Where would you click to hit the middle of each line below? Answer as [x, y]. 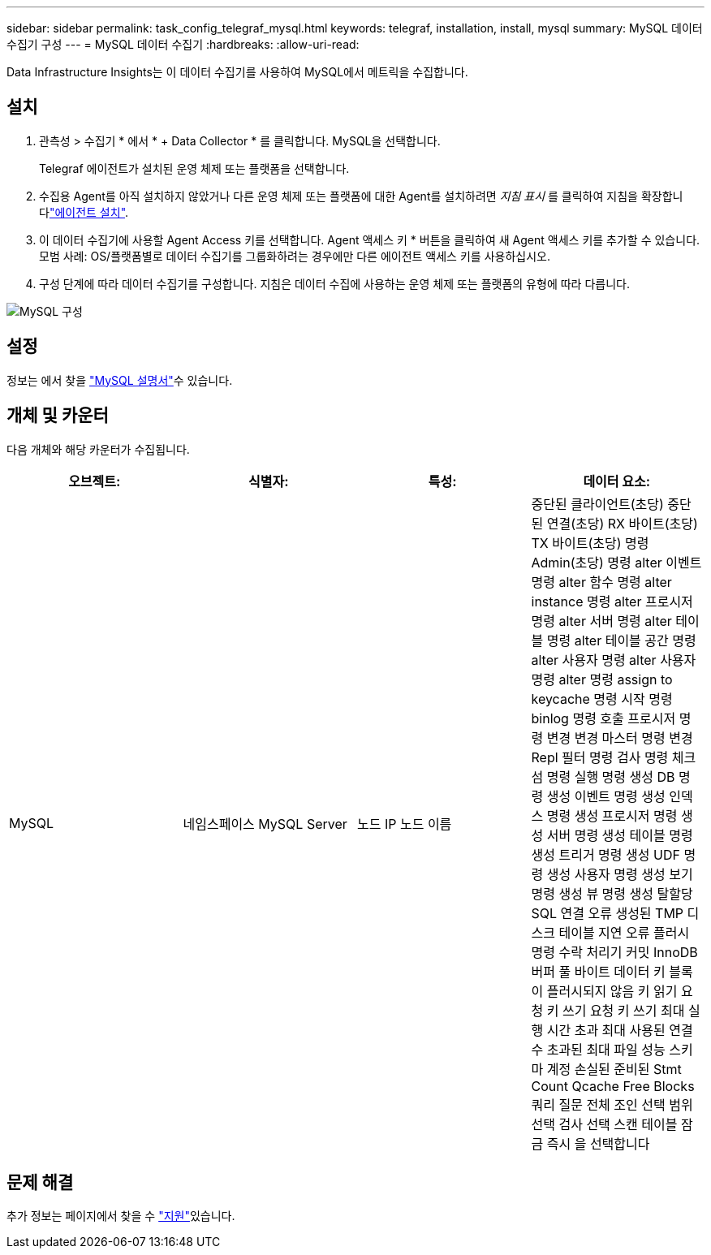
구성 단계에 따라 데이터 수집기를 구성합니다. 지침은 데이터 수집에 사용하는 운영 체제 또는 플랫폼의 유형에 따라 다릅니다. [334, 283]
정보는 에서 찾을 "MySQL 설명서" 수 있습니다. [120, 380]
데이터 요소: [617, 481]
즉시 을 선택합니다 [598, 1143]
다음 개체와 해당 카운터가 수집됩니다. [98, 449]
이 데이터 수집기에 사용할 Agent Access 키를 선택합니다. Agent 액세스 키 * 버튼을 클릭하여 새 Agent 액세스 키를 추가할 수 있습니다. [370, 239]
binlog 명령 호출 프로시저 [603, 718]
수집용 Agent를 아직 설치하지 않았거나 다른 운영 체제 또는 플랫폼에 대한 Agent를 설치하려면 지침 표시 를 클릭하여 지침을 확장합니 [361, 196]
